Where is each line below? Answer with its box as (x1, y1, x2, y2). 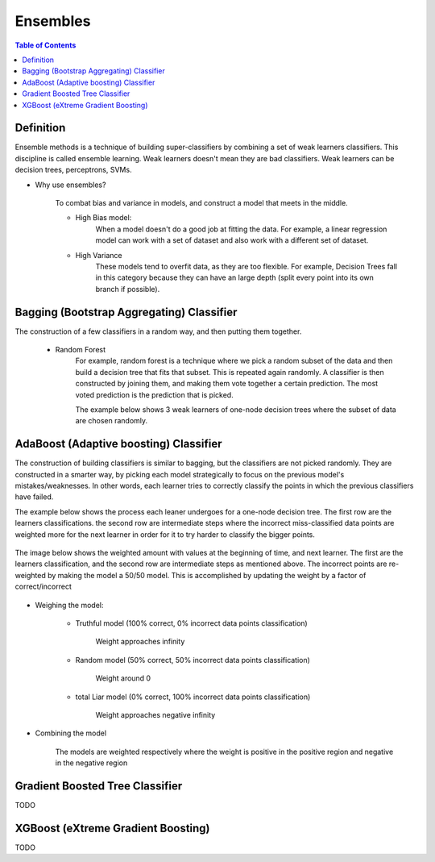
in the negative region (55, 758, 128, 768)
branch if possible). (95, 284, 160, 294)
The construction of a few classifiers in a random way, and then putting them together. (14, 327, 302, 336)
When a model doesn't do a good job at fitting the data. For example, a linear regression (95, 224, 387, 234)
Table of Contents (14, 40, 77, 50)
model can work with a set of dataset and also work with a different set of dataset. (95, 235, 369, 245)
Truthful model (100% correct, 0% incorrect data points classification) (75, 618, 308, 628)
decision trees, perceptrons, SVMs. (14, 165, 132, 175)
